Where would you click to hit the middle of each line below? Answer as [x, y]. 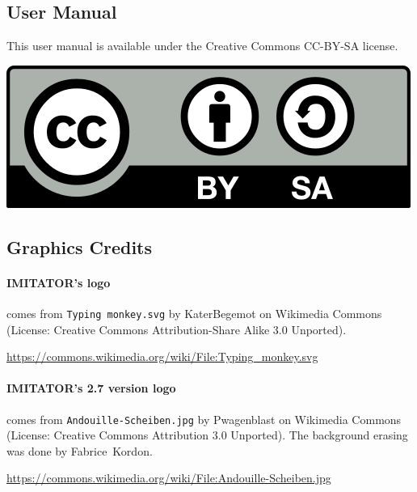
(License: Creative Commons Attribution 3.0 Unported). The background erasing [207, 435]
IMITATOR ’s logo [59, 282]
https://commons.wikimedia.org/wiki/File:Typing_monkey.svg [162, 356]
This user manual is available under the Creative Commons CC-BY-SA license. [202, 46]
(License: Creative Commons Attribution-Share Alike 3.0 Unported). [177, 329]
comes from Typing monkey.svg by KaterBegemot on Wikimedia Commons [194, 313]
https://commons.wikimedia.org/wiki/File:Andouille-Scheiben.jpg [169, 478]
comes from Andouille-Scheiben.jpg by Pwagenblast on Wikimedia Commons [204, 419]
